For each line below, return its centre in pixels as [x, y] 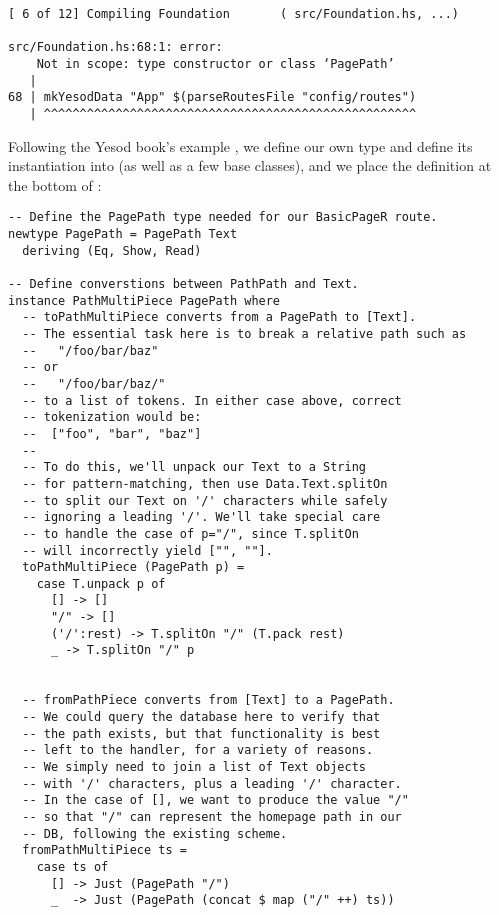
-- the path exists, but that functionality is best [201, 733]
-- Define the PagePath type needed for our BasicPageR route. [223, 217]
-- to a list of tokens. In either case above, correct [212, 400]
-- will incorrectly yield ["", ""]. [147, 550]
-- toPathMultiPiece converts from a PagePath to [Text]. [219, 317]
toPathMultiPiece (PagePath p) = [133, 567]
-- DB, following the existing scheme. [155, 833]
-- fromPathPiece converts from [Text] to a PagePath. [208, 700]
